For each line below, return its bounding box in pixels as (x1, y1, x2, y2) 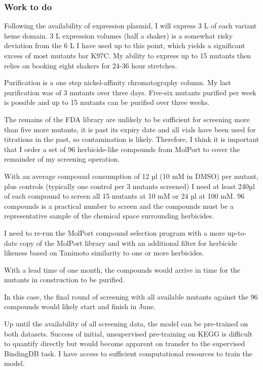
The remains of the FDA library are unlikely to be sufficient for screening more (4, 114, 250, 124)
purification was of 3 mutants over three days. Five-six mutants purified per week (4, 87, 256, 97)
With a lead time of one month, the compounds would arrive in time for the (4, 264, 241, 275)
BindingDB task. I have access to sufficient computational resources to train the (4, 348, 252, 358)
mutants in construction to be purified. (4, 274, 125, 285)
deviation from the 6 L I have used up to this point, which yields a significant (4, 40, 245, 51)
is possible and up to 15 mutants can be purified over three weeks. (4, 97, 210, 107)
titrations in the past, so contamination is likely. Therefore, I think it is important (4, 134, 259, 144)
